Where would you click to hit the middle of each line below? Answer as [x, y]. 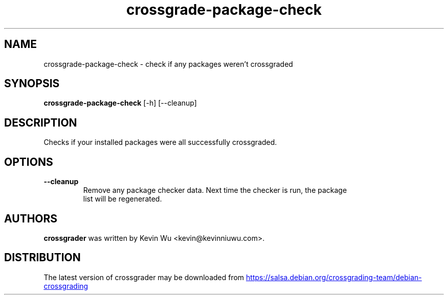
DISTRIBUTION [42, 258]
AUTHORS [31, 218]
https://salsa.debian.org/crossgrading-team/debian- [334, 277]
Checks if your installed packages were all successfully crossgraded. [160, 142]
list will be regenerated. [122, 199]
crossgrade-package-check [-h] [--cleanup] [120, 103]
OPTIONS [29, 162]
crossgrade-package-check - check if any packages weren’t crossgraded [168, 64]
